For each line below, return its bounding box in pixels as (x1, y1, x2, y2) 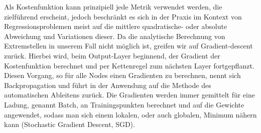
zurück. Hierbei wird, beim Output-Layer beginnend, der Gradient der (4, 50, 220, 60)
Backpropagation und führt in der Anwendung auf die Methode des (4, 79, 211, 90)
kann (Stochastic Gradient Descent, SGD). (4, 119, 135, 129)
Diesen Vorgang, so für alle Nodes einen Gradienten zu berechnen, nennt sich (4, 70, 241, 80)
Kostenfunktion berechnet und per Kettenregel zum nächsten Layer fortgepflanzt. (4, 60, 254, 70)
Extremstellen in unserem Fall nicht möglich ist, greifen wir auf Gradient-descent (4, 40, 253, 51)
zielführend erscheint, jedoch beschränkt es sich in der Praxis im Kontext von (4, 11, 242, 21)
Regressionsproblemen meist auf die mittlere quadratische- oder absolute (4, 21, 227, 31)
